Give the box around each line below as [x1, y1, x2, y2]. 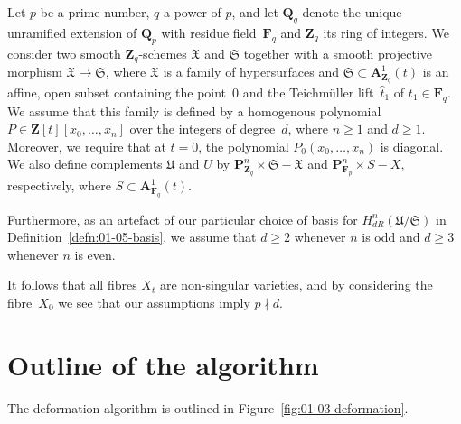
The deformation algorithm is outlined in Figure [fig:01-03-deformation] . [7, 398, 409, 417]
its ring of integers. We [323, 23, 449, 41]
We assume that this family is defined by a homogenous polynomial [7, 101, 381, 120]
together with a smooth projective [243, 43, 432, 62]
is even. [74, 244, 116, 263]
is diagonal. [380, 136, 444, 155]
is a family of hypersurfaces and [163, 62, 340, 81]
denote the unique [302, 3, 402, 21]
